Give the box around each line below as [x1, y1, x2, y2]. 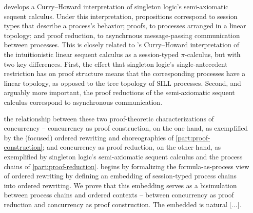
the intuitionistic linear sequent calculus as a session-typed [4, 49, 179, 59]
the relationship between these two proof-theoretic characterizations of [4, 113, 214, 123]
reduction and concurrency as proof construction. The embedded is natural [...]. [4, 199, 242, 209]
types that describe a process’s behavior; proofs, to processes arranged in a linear [4, 20, 246, 31]
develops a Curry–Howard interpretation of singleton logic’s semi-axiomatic [4, 1, 229, 11]
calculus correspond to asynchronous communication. [4, 97, 162, 107]
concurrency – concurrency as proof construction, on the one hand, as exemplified [4, 123, 248, 133]
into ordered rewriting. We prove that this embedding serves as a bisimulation [4, 180, 237, 190]
